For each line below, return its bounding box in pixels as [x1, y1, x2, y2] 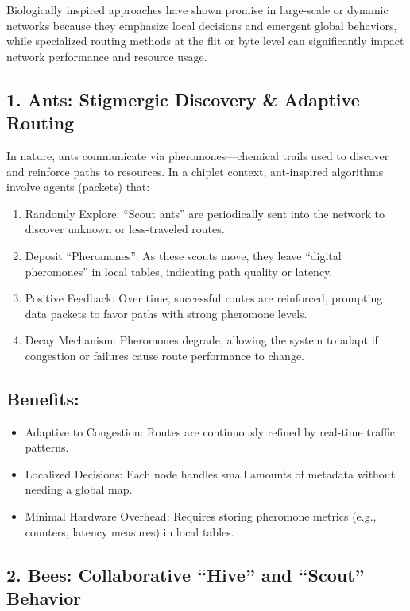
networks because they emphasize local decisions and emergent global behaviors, [6, 17, 397, 33]
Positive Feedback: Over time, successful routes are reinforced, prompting [25, 290, 383, 306]
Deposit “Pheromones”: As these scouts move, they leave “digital [25, 247, 342, 263]
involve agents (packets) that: [6, 179, 150, 195]
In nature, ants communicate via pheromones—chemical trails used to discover [6, 147, 389, 163]
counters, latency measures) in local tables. [25, 523, 234, 540]
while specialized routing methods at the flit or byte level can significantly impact [6, 33, 404, 49]
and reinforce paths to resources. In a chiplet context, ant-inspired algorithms [6, 163, 384, 179]
